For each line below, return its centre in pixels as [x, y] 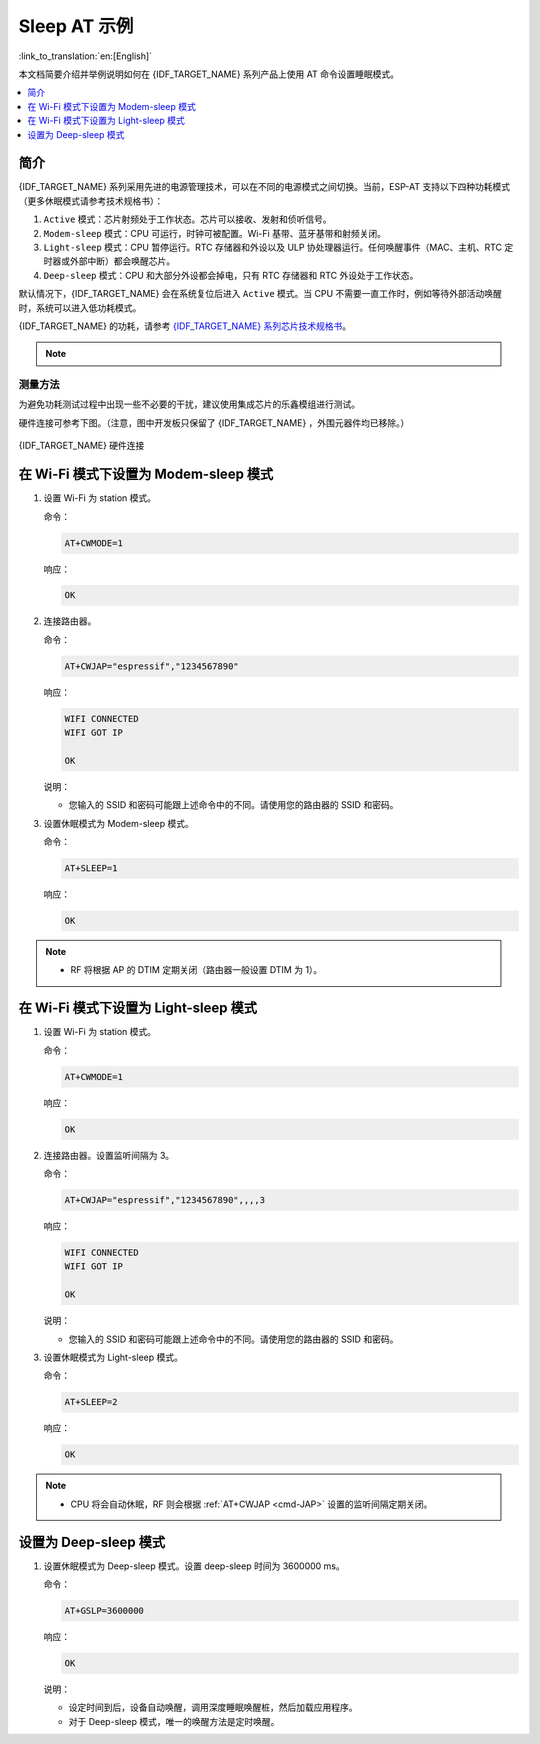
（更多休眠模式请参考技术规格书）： [91, 201]
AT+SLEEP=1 [91, 868]
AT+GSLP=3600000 [104, 1610]
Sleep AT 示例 [76, 26]
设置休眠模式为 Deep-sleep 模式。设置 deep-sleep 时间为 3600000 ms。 [194, 1566]
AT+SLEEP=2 [91, 1402]
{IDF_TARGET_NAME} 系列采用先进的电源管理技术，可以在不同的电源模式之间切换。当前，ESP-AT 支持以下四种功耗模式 [264, 187]
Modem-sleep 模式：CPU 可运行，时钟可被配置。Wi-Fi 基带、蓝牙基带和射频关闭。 [215, 233]
